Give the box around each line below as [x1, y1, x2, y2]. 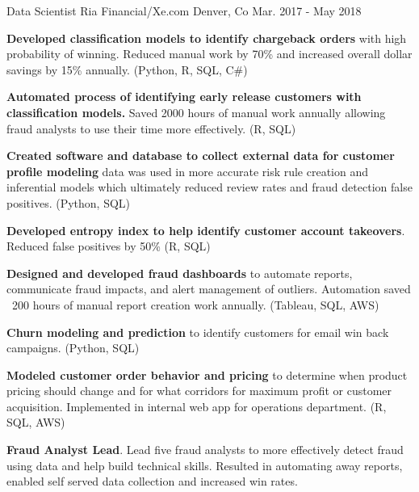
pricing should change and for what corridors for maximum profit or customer [6, 382, 392, 399]
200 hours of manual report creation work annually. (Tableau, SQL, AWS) [11, 296, 379, 313]
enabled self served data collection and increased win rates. [6, 473, 298, 490]
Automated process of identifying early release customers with [6, 88, 362, 105]
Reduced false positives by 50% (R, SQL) [6, 238, 211, 254]
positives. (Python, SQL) [6, 194, 131, 211]
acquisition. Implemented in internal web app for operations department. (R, [6, 397, 387, 414]
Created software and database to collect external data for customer [6, 147, 395, 164]
